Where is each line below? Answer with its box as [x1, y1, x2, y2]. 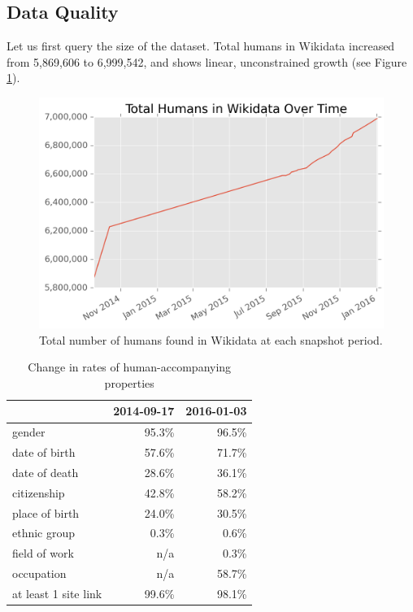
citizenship [12, 484, 65, 501]
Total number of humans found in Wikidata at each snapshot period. [39, 331, 383, 348]
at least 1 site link [12, 585, 102, 601]
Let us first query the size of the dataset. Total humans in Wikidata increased [7, 37, 395, 54]
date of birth [12, 444, 76, 461]
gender [12, 423, 46, 441]
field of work [12, 545, 74, 562]
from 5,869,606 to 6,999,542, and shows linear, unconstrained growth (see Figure [7, 53, 407, 70]
